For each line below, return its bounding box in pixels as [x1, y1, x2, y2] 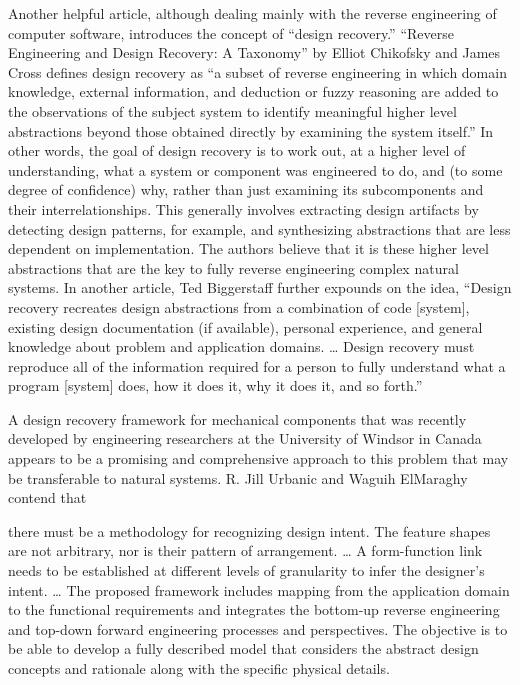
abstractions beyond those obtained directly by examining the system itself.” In [8, 120, 494, 141]
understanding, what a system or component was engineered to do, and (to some [8, 159, 503, 180]
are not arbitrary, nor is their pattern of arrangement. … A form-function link [8, 540, 483, 561]
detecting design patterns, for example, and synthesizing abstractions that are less [8, 218, 511, 239]
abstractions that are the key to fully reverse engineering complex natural [8, 257, 459, 278]
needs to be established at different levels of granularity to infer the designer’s [8, 560, 485, 581]
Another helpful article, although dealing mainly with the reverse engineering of [8, 3, 497, 23]
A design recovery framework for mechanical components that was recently [8, 408, 467, 429]
